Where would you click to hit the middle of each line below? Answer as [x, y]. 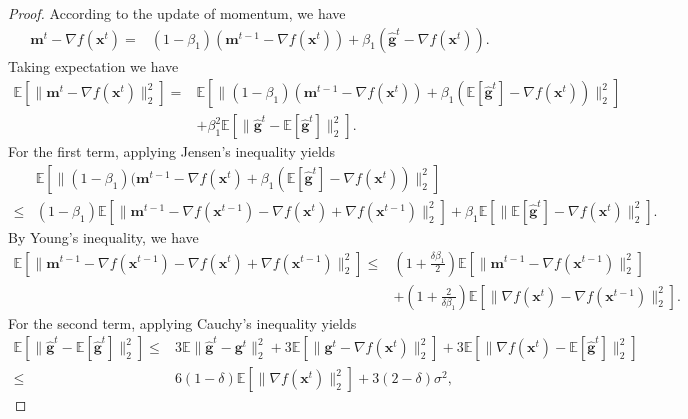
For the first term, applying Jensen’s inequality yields [172, 151]
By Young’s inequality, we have [103, 236]
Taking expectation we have [93, 65]
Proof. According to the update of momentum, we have [177, 13]
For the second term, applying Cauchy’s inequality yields [182, 322]
